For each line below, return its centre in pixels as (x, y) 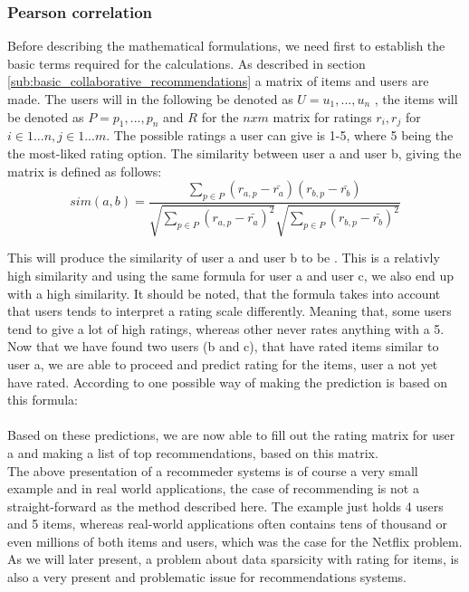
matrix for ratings (322, 116)
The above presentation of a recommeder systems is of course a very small (213, 470)
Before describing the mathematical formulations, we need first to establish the (226, 46)
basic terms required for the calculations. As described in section (187, 63)
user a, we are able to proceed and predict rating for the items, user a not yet (223, 363)
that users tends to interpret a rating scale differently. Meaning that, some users (230, 311)
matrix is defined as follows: (85, 171)
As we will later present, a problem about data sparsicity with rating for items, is (233, 559)
